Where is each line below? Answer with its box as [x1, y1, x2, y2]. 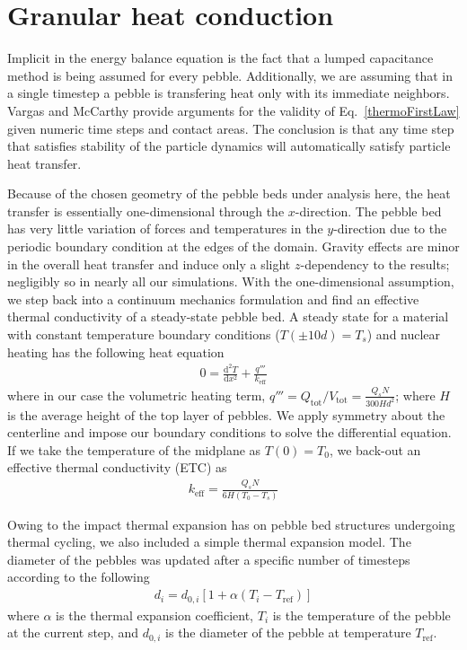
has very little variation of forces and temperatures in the [7, 219, 323, 238]
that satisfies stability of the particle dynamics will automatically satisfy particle [7, 136, 451, 155]
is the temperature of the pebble [272, 605, 451, 624]
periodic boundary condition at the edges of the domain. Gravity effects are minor [7, 237, 460, 256]
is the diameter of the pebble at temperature [165, 623, 411, 642]
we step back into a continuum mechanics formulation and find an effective [7, 289, 419, 308]
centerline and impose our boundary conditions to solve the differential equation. [7, 423, 452, 442]
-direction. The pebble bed [295, 201, 442, 220]
